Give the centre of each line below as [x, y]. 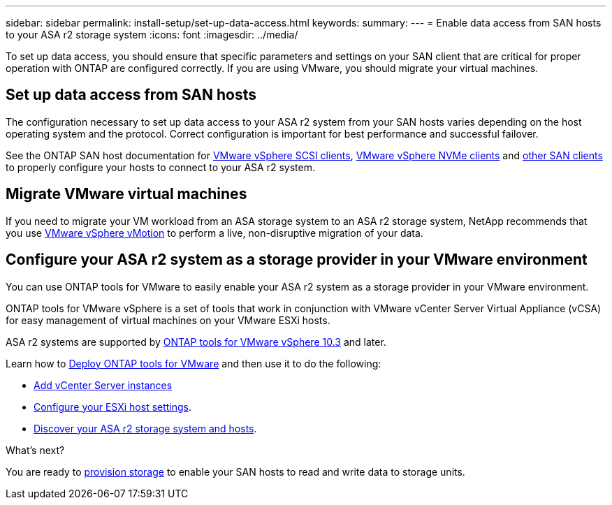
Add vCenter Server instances [103, 385]
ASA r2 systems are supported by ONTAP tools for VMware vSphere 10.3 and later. [196, 342]
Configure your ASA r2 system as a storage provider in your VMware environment [297, 260]
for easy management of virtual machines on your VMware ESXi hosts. [168, 320]
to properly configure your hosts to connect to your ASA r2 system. [160, 167]
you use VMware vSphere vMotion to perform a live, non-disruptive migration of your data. [214, 233]
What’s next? [35, 450]
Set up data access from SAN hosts [131, 95]
